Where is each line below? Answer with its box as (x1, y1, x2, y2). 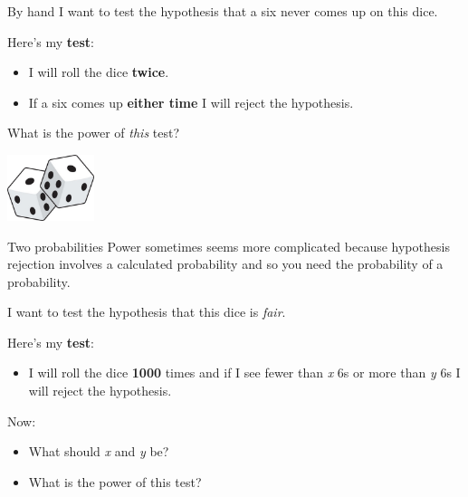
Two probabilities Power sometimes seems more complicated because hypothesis (7, 236, 450, 255)
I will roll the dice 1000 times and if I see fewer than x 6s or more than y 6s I (28, 363, 461, 382)
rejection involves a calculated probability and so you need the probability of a (7, 254, 444, 273)
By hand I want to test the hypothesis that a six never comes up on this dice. (7, 2, 438, 20)
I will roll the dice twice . (28, 62, 169, 81)
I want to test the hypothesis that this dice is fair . (7, 302, 286, 321)
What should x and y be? (28, 442, 169, 461)
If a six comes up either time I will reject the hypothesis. (28, 92, 354, 111)
